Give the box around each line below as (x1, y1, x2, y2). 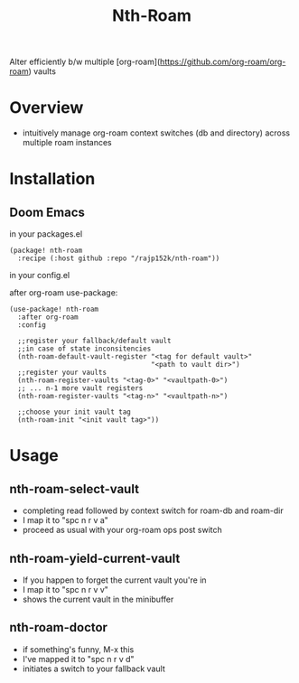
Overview (9, 98, 84, 118)
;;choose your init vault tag (17, 407, 131, 416)
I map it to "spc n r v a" (22, 515, 108, 526)
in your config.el (9, 270, 70, 281)
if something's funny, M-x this (22, 643, 135, 655)
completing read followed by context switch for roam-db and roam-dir (22, 505, 285, 516)
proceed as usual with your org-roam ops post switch (22, 525, 223, 536)
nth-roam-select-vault (9, 481, 140, 497)
